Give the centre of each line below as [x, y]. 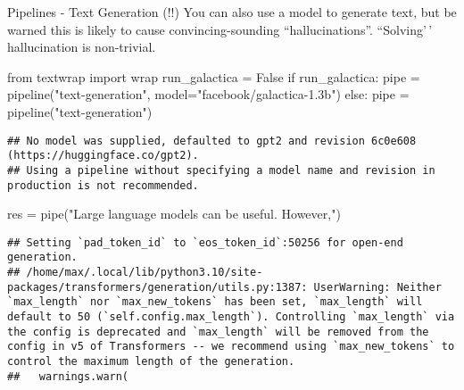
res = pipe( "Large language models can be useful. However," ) [174, 214]
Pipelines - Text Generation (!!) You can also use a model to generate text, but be [232, 12]
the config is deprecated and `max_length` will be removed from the [218, 332]
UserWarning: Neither [377, 287]
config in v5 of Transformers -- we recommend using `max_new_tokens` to [231, 347]
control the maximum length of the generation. [151, 362]
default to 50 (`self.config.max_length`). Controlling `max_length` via [231, 317]
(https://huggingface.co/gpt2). [103, 156]
